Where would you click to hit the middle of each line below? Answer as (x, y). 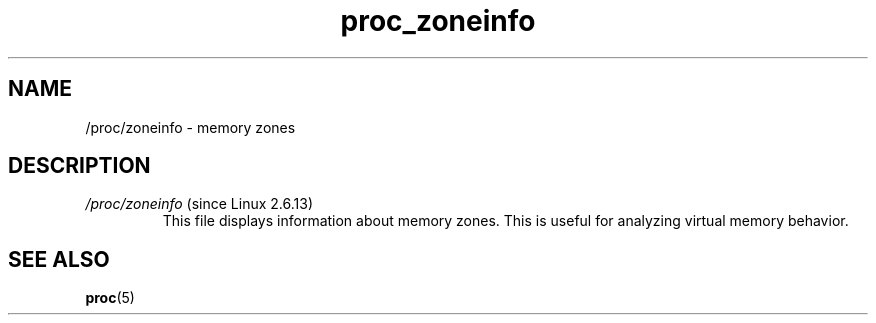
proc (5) (110, 298)
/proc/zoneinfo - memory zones (190, 127)
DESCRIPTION (79, 166)
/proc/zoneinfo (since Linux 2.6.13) (199, 204)
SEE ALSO (59, 259)
